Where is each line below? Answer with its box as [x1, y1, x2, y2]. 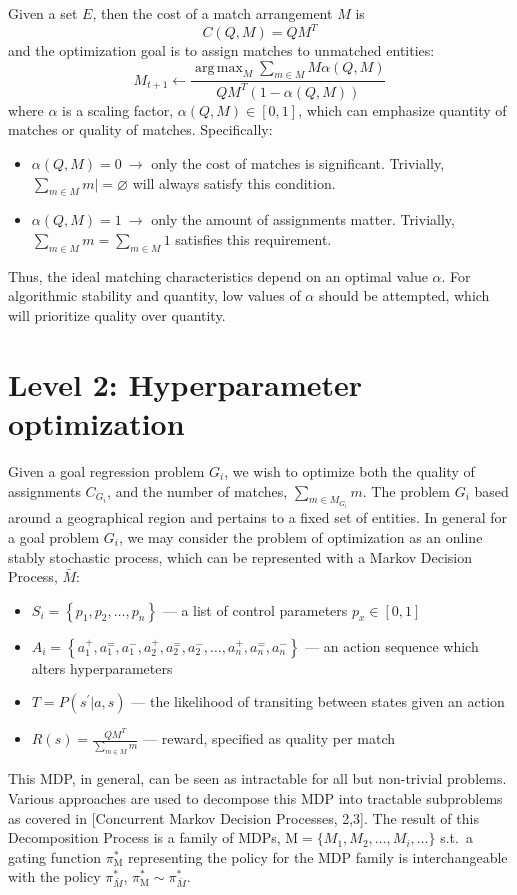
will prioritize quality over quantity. [8, 305, 226, 326]
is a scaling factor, [62, 99, 174, 120]
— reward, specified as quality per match [143, 728, 396, 749]
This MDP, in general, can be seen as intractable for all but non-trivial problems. [8, 768, 507, 789]
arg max [195, 60, 243, 75]
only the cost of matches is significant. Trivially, [151, 153, 445, 174]
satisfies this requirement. [175, 229, 332, 250]
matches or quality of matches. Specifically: [8, 119, 273, 140]
